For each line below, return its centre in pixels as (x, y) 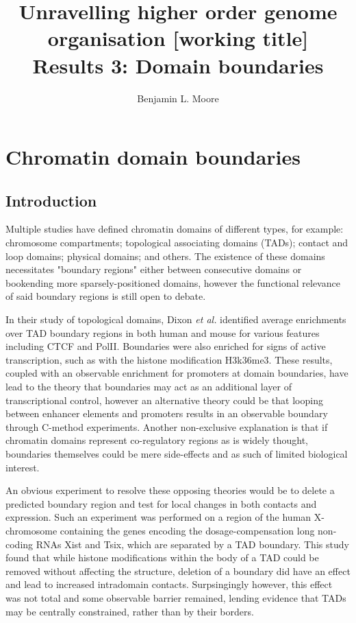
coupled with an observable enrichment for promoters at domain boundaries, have (177, 373)
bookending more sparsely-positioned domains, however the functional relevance (173, 282)
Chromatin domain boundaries (153, 157)
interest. (23, 467)
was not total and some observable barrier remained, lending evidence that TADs (176, 597)
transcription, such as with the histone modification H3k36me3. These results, (169, 359)
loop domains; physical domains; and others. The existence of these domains (165, 256)
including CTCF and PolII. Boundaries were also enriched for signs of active (166, 346)
